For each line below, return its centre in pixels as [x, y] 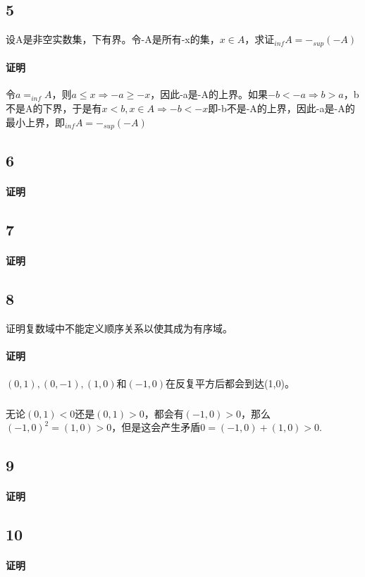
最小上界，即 [35, 122]
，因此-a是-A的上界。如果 [209, 94]
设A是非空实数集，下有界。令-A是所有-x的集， [113, 39]
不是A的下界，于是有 [54, 108]
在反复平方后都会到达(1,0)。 [230, 383]
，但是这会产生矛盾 [156, 427]
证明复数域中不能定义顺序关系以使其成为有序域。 [119, 328]
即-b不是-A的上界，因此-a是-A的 [282, 108]
